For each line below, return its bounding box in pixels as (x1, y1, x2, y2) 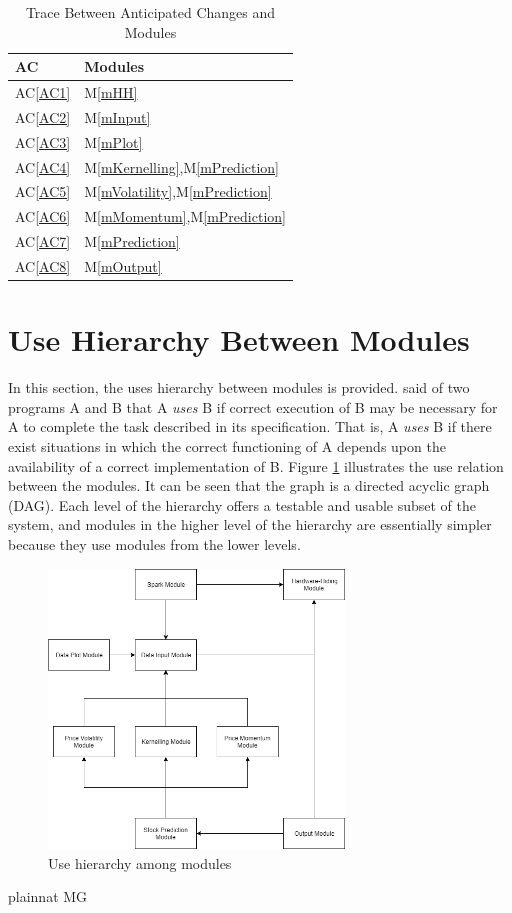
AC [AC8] (15, 255, 71, 276)
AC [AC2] (15, 106, 71, 127)
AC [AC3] (15, 131, 71, 152)
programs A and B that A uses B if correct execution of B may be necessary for (8, 396, 498, 417)
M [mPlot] (84, 131, 143, 152)
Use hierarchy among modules (48, 852, 232, 873)
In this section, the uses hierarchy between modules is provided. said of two (8, 377, 470, 398)
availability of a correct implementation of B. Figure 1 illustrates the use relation (8, 455, 504, 476)
